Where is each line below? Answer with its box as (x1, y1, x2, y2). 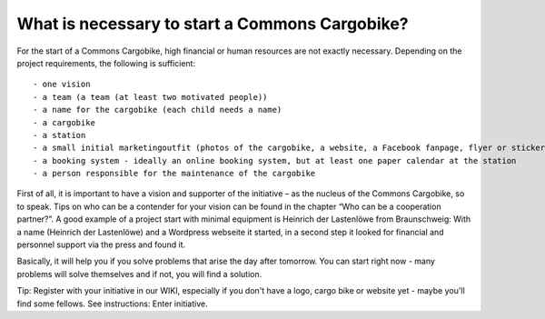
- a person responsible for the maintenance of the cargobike (33, 168, 316, 179)
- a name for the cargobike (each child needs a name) (33, 105, 282, 115)
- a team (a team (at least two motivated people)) (33, 92, 268, 102)
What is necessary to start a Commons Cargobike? (16, 14, 409, 34)
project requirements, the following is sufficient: (16, 57, 195, 68)
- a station (33, 130, 86, 140)
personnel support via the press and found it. (16, 239, 186, 250)
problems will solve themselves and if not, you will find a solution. (16, 268, 263, 279)
